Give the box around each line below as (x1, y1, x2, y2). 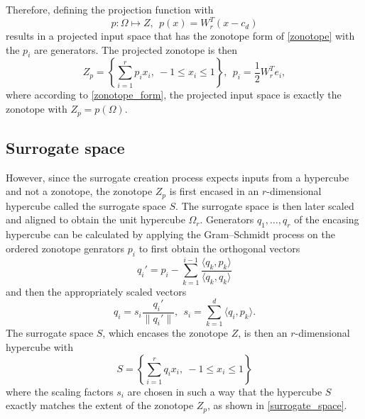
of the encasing (294, 212, 359, 227)
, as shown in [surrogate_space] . (207, 398, 347, 413)
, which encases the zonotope (102, 325, 229, 340)
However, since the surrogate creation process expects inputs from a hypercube (6, 169, 349, 184)
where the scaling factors (6, 384, 114, 398)
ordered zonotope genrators (6, 240, 125, 255)
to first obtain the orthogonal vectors (138, 240, 300, 255)
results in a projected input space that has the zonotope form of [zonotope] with (6, 28, 355, 43)
